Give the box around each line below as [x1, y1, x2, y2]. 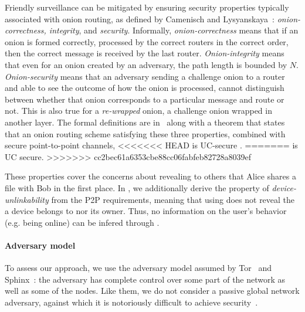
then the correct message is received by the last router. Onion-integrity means [5, 47, 284, 59]
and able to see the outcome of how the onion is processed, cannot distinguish [5, 82, 284, 94]
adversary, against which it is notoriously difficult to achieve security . [5, 296, 258, 308]
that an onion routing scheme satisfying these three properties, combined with [5, 127, 286, 140]
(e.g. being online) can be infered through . [5, 216, 160, 228]
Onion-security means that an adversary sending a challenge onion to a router [5, 70, 285, 82]
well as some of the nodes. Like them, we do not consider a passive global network [5, 284, 300, 297]
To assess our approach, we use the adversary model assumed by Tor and [5, 262, 272, 274]
